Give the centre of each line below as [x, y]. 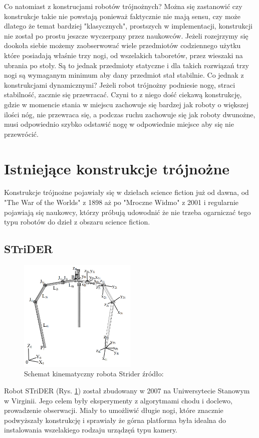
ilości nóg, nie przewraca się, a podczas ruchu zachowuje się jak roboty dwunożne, [130, 114]
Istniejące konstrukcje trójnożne [117, 168]
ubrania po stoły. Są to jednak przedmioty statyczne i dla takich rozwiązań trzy [126, 65]
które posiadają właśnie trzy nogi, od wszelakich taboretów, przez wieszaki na [123, 55]
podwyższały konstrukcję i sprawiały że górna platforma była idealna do [115, 420]
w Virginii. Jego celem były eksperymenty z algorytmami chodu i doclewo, [118, 400]
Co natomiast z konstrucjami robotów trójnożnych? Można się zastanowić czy [123, 6]
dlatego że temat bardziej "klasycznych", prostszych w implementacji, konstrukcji [128, 26]
